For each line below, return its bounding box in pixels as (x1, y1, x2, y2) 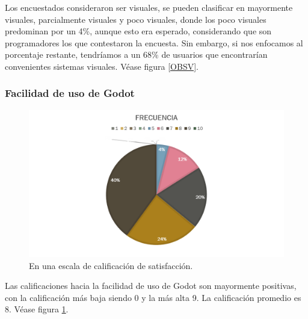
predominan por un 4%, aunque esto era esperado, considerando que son (5, 25, 272, 37)
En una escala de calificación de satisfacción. (29, 259, 193, 271)
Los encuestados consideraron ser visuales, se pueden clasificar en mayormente (5, 1, 293, 13)
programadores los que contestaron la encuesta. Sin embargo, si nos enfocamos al (5, 36, 303, 49)
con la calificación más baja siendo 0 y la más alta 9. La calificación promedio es (5, 291, 301, 303)
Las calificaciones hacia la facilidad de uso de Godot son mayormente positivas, (5, 279, 297, 292)
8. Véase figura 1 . (5, 303, 69, 315)
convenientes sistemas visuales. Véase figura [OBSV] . (5, 60, 199, 72)
